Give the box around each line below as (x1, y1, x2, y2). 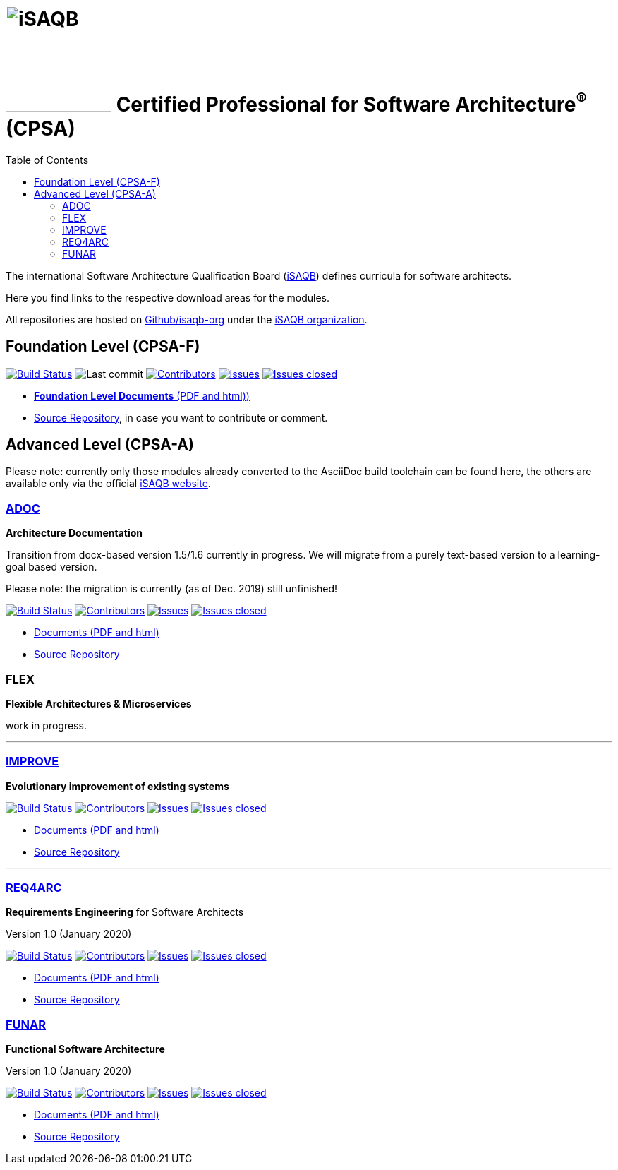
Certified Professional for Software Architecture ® (116, 88, 587, 117)
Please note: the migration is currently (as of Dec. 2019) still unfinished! (6, 583, 338, 595)
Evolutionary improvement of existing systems (6, 780, 229, 792)
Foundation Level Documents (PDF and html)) (34, 389, 250, 402)
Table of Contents (6, 153, 89, 166)
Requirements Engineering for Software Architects (6, 906, 244, 919)
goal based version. (6, 561, 97, 573)
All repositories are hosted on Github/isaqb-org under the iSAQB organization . (6, 313, 368, 326)
